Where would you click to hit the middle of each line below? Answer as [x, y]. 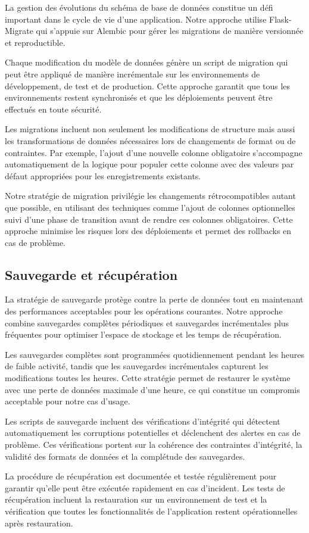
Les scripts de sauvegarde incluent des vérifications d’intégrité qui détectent [143, 421]
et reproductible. [35, 42]
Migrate [19, 31]
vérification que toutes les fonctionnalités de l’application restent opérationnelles [151, 511]
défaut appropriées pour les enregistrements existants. [103, 175]
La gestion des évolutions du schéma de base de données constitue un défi [139, 7]
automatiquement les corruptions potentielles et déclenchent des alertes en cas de [153, 433]
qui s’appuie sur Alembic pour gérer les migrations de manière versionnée [170, 31]
